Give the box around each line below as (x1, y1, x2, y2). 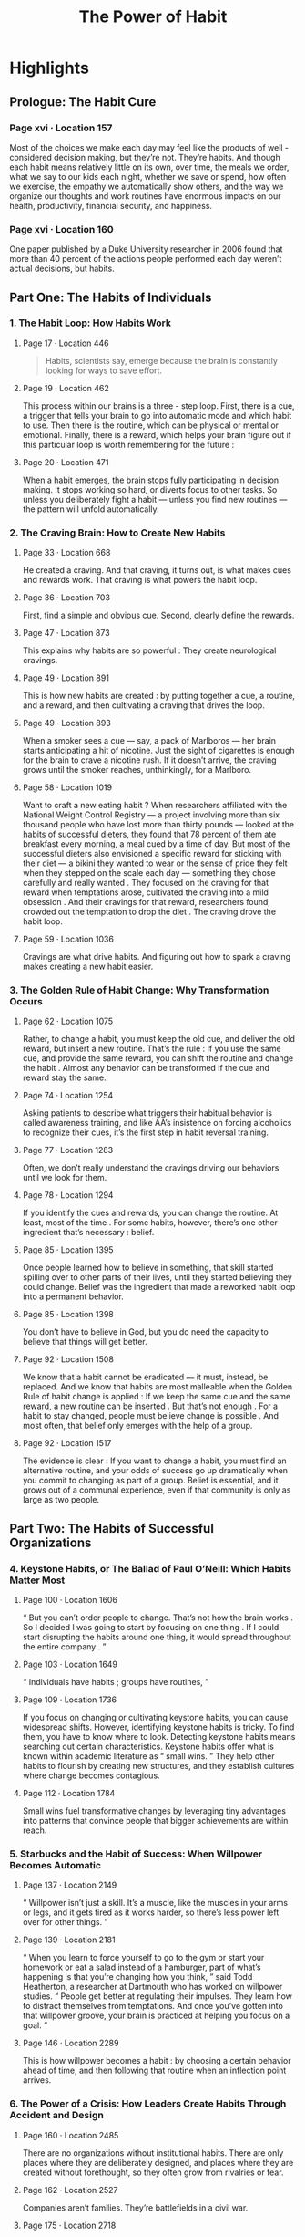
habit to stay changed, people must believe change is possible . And (22, 1410, 280, 1421)
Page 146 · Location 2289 (22, 2037, 119, 2049)
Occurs (9, 995, 43, 1008)
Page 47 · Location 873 (22, 628, 111, 639)
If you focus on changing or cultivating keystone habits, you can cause (22, 1712, 289, 1723)
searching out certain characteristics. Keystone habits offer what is (22, 1741, 275, 1753)
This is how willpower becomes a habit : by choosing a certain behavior (22, 2055, 291, 2066)
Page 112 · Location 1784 (22, 1788, 116, 1799)
